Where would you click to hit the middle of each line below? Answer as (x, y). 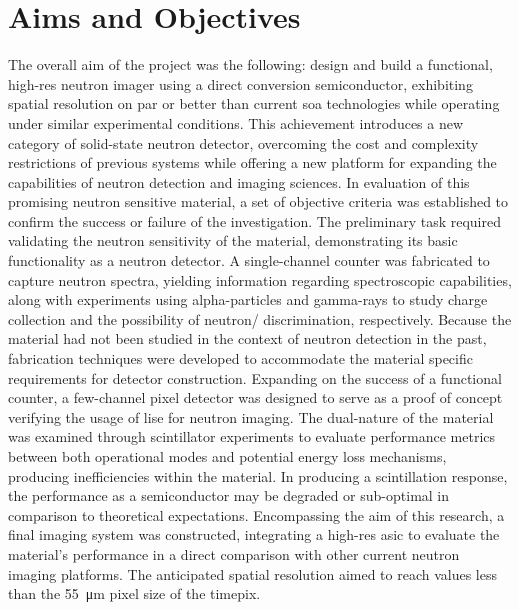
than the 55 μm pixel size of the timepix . (134, 593)
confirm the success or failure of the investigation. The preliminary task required (254, 220)
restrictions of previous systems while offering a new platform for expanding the (252, 162)
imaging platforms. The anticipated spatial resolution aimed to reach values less (253, 573)
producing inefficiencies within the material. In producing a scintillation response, (258, 475)
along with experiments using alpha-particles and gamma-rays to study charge (248, 299)
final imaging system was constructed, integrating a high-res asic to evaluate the (254, 534)
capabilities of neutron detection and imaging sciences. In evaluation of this (239, 181)
